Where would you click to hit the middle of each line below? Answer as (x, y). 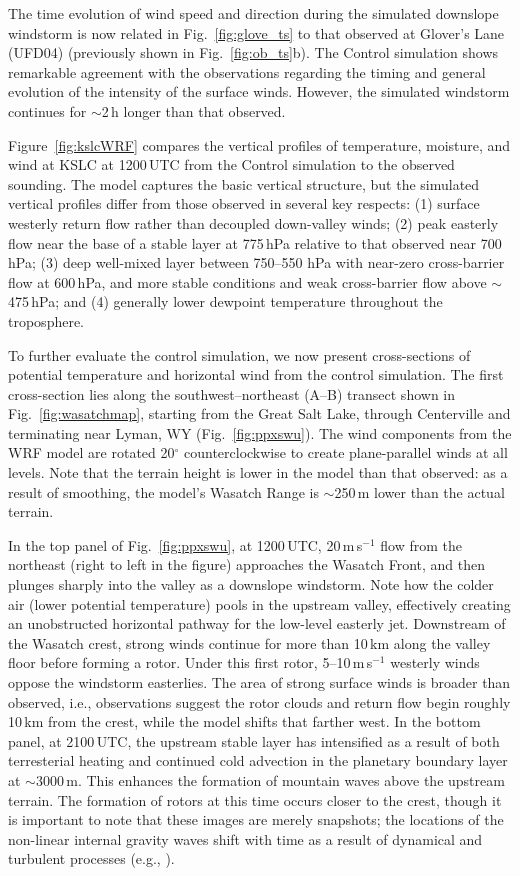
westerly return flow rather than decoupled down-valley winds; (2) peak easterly (253, 222)
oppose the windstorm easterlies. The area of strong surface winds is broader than (259, 682)
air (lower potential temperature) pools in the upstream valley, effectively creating (259, 603)
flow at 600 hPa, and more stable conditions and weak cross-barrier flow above (247, 281)
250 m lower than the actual (419, 491)
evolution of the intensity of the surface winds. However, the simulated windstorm (259, 91)
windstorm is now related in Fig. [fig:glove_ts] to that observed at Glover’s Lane (256, 32)
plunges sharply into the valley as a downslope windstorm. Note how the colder (251, 584)
